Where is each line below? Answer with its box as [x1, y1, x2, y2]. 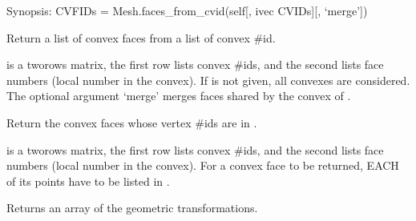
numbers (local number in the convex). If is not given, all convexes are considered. [6, 71, 410, 88]
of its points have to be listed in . [6, 172, 170, 189]
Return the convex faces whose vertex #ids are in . [6, 114, 257, 131]
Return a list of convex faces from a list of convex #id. [6, 29, 276, 46]
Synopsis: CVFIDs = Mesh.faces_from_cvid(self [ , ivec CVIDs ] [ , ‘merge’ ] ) [6, 2, 368, 18]
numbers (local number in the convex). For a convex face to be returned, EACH [6, 157, 399, 174]
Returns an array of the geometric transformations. [6, 199, 258, 216]
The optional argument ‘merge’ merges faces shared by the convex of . [6, 87, 351, 104]
